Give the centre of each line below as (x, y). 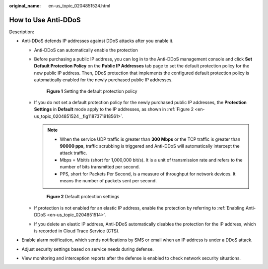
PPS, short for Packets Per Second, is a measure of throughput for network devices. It (148, 174)
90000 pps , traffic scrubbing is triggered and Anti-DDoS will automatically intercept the (150, 146)
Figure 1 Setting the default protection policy (92, 91)
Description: (22, 32)
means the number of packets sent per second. (108, 180)
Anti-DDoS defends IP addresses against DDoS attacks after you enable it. (98, 41)
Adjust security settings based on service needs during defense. (88, 249)
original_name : (25, 6)
